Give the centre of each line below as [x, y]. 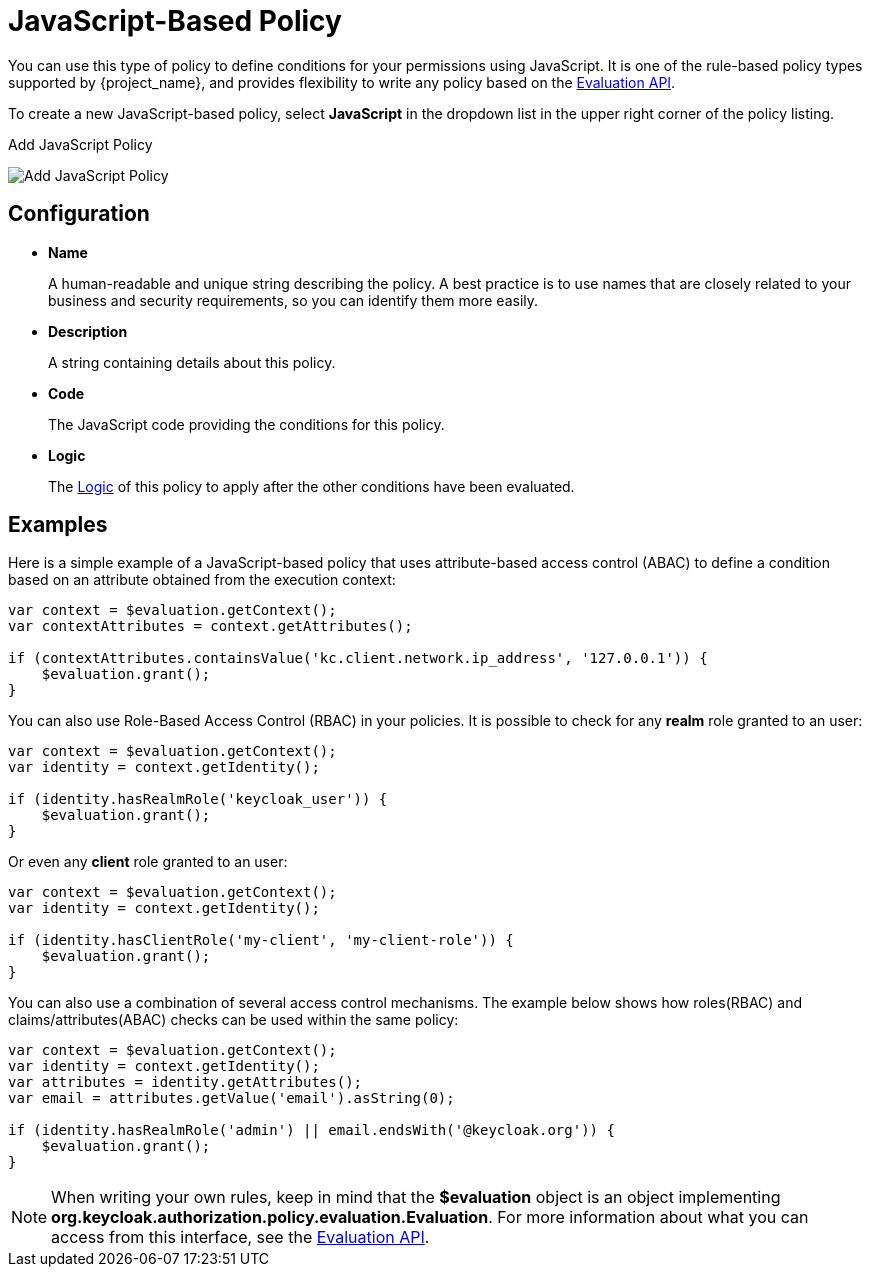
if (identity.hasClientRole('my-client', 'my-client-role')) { [261, 940]
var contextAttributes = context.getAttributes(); [210, 626]
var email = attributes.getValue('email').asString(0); [231, 1098]
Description [88, 331]
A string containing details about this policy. [192, 362]
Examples [58, 525]
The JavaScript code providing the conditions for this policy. [246, 424]
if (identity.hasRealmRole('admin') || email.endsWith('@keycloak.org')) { [311, 1130]
